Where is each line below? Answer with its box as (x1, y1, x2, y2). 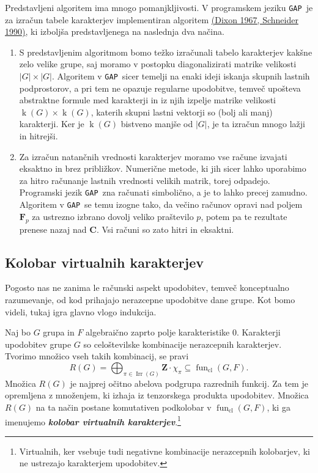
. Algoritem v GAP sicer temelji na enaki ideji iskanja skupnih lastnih (51, 70, 310, 82)
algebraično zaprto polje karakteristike (86, 326, 230, 339)
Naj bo (5, 326, 31, 339)
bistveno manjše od (120, 117, 193, 130)
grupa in (43, 326, 75, 339)
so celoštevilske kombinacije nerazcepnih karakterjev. (83, 337, 282, 350)
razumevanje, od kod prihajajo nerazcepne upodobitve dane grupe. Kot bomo (5, 293, 295, 306)
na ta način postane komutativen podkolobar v (35, 400, 212, 413)
